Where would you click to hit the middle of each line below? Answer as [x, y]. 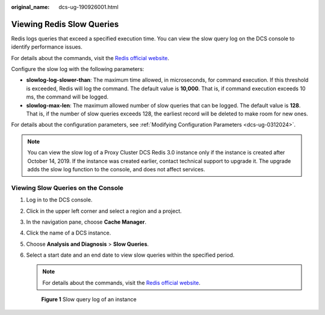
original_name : [30, 7]
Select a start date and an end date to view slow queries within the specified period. [130, 255]
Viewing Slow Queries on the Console [67, 188]
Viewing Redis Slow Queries [65, 24]
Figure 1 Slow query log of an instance [89, 299]
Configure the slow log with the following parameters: [78, 69]
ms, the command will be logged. [67, 97]
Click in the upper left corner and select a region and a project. [104, 211]
